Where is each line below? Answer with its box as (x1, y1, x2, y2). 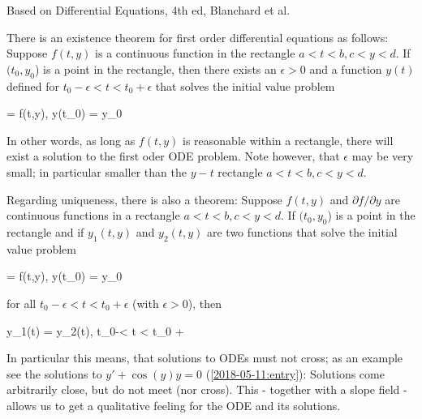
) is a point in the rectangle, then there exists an (35, 60, 277, 77)
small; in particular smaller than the (6, 163, 187, 180)
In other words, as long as (6, 131, 136, 148)
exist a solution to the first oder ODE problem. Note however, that (6, 148, 340, 165)
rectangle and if (6, 223, 84, 240)
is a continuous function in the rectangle (95, 45, 295, 62)
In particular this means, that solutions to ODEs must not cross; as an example (6, 349, 403, 366)
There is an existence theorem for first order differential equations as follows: (6, 28, 389, 45)
